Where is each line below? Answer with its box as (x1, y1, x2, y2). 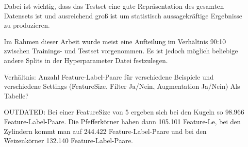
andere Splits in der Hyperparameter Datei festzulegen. (4, 55, 168, 65)
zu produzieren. (4, 20, 50, 30)
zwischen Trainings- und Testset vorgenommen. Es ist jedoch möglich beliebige (4, 46, 238, 56)
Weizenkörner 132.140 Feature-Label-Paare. (4, 135, 133, 146)
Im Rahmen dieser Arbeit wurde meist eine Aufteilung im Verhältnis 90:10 (4, 36, 226, 46)
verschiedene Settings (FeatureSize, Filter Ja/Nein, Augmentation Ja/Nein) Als (4, 81, 240, 91)
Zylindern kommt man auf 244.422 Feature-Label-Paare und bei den (4, 126, 207, 136)
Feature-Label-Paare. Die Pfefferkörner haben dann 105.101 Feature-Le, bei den (4, 116, 241, 126)
